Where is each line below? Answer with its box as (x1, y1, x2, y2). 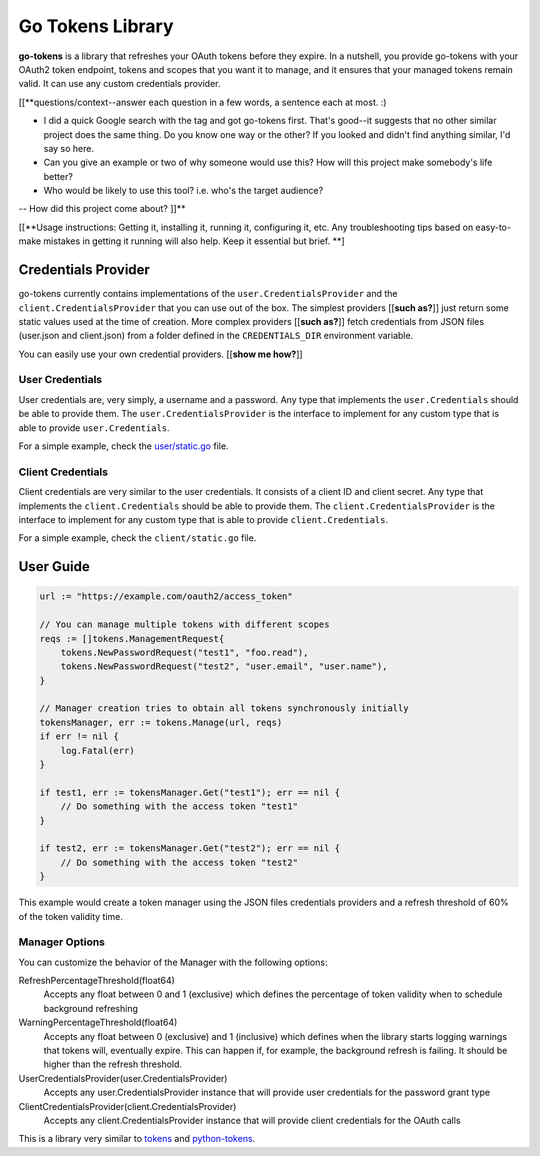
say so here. (43, 142, 95, 154)
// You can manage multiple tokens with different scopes (39, 619, 330, 630)
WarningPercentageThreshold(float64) (18, 1016, 178, 1029)
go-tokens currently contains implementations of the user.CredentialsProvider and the (18, 288, 398, 300)
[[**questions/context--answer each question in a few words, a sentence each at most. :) (18, 96, 387, 108)
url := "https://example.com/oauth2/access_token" (39, 591, 294, 602)
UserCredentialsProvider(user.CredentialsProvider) (18, 1072, 228, 1084)
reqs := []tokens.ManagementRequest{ (39, 633, 225, 644)
